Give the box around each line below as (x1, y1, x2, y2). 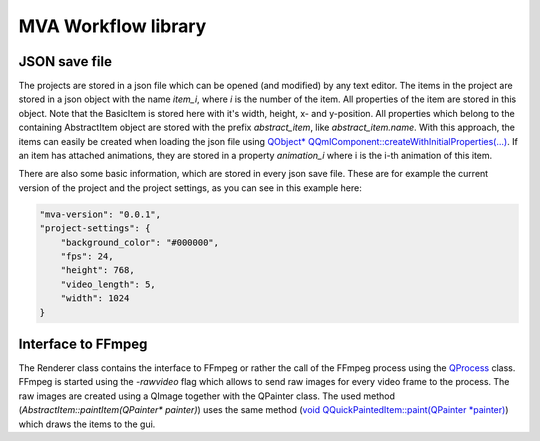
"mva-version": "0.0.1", (39, 208, 162, 220)
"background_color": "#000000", (60, 236, 220, 248)
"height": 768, (60, 265, 135, 276)
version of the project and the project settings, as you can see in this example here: (18, 181, 362, 194)
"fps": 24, (60, 250, 114, 262)
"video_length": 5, (60, 278, 157, 290)
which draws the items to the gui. (18, 418, 156, 430)
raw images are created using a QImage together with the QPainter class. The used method (18, 390, 395, 402)
